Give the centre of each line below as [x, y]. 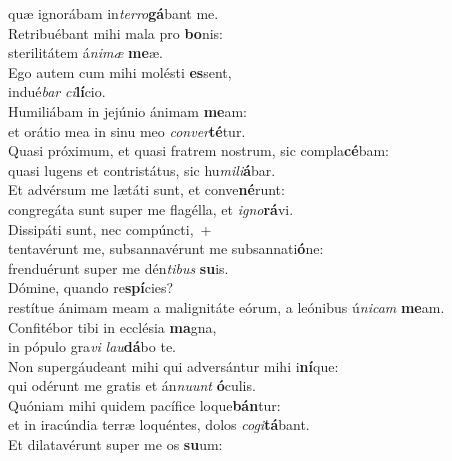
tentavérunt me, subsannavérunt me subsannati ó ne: [166, 248]
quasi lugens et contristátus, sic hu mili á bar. [142, 169]
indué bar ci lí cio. [57, 91]
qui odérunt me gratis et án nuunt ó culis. [132, 385]
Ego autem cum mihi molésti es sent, [120, 71]
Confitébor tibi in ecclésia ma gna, [112, 326]
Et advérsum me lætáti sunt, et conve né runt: [146, 189]
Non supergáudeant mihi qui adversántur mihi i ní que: [173, 365]
